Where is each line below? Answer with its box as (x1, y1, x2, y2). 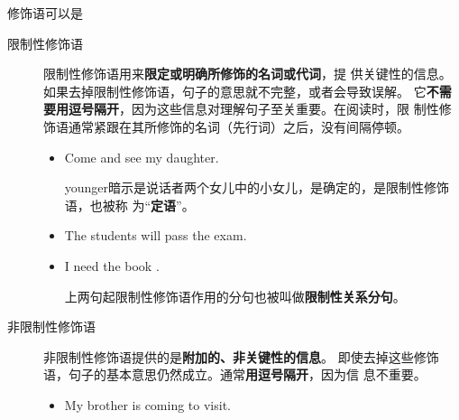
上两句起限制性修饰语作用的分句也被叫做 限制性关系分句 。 (64, 286, 406, 305)
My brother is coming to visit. (64, 395, 231, 414)
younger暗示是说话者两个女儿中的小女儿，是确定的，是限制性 (64, 178, 425, 197)
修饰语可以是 (7, 4, 83, 22)
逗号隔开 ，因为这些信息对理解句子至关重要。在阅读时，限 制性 (68, 99, 439, 118)
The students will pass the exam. (64, 226, 247, 245)
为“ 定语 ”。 (132, 195, 195, 214)
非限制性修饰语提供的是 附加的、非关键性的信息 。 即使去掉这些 (43, 347, 414, 366)
